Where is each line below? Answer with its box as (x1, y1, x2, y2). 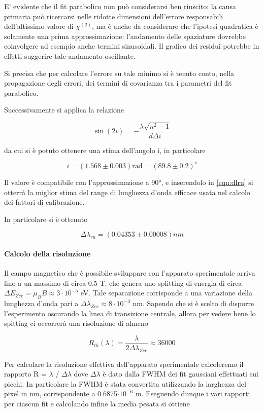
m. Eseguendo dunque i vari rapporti (135, 388, 250, 399)
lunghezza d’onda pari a (4, 298, 79, 309)
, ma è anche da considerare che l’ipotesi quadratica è (91, 21, 258, 31)
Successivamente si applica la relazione (4, 104, 124, 115)
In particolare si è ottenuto (4, 213, 88, 224)
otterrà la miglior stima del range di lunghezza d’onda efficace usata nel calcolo (4, 186, 250, 197)
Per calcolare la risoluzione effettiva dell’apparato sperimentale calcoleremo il (4, 358, 244, 369)
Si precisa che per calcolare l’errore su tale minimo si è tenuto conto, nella (4, 67, 235, 78)
